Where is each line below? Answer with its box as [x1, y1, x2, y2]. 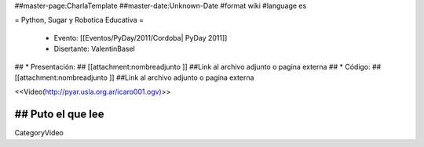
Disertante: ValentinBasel [53, 44, 135, 54]
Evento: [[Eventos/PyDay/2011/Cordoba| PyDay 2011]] [53, 33, 228, 42]
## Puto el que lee [14, 108, 104, 121]
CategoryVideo [14, 128, 64, 138]
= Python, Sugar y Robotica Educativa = [14, 16, 144, 25]
